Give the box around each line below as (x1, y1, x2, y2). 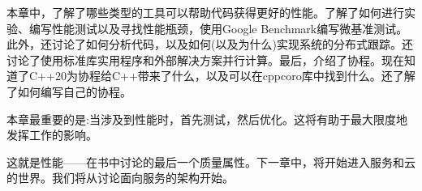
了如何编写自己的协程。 (6, 83, 131, 100)
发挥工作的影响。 (6, 126, 97, 143)
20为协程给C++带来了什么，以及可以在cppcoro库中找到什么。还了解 (54, 67, 416, 84)
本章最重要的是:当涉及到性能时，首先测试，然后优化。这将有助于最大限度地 (6, 110, 407, 127)
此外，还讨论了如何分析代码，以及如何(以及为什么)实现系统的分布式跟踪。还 (6, 36, 413, 53)
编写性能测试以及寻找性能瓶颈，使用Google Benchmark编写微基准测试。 (28, 19, 408, 36)
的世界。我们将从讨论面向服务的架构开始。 (6, 169, 234, 186)
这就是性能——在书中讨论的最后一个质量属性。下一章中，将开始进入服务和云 (6, 153, 416, 170)
